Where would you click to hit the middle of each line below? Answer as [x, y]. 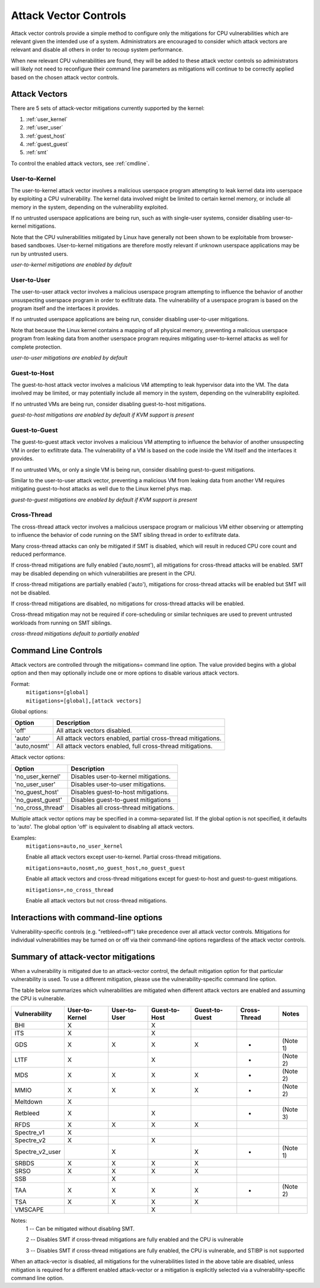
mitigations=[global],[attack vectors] [84, 701]
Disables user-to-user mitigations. [118, 784]
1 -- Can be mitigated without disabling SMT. [80, 1229]
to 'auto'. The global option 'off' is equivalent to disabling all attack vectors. [103, 827]
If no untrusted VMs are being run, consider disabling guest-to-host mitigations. [108, 404]
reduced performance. [39, 554]
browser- [282, 237]
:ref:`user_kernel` [47, 119]
